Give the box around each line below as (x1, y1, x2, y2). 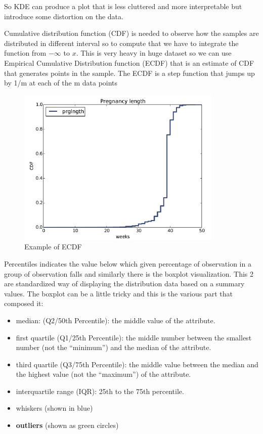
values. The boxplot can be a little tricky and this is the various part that (4, 288, 233, 298)
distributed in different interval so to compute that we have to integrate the (4, 37, 239, 48)
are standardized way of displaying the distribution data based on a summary (4, 278, 245, 289)
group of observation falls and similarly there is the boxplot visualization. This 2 (4, 268, 253, 279)
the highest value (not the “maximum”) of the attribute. (16, 369, 191, 379)
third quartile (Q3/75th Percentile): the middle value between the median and (16, 359, 258, 369)
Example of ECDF (24, 241, 82, 252)
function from (4, 48, 47, 58)
